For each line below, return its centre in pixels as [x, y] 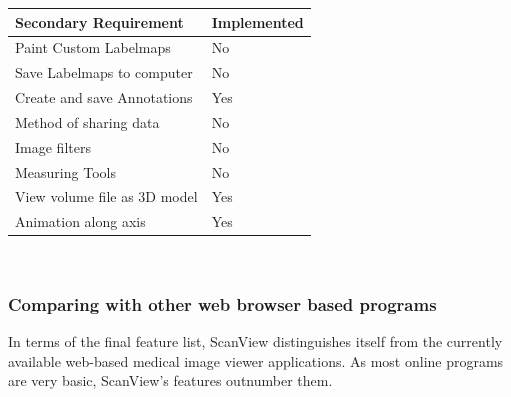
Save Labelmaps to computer [104, 72]
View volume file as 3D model [106, 196]
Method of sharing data [87, 121]
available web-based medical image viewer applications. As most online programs [256, 360]
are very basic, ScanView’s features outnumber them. [170, 380]
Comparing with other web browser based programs [222, 303]
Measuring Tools [65, 171]
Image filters [53, 146]
